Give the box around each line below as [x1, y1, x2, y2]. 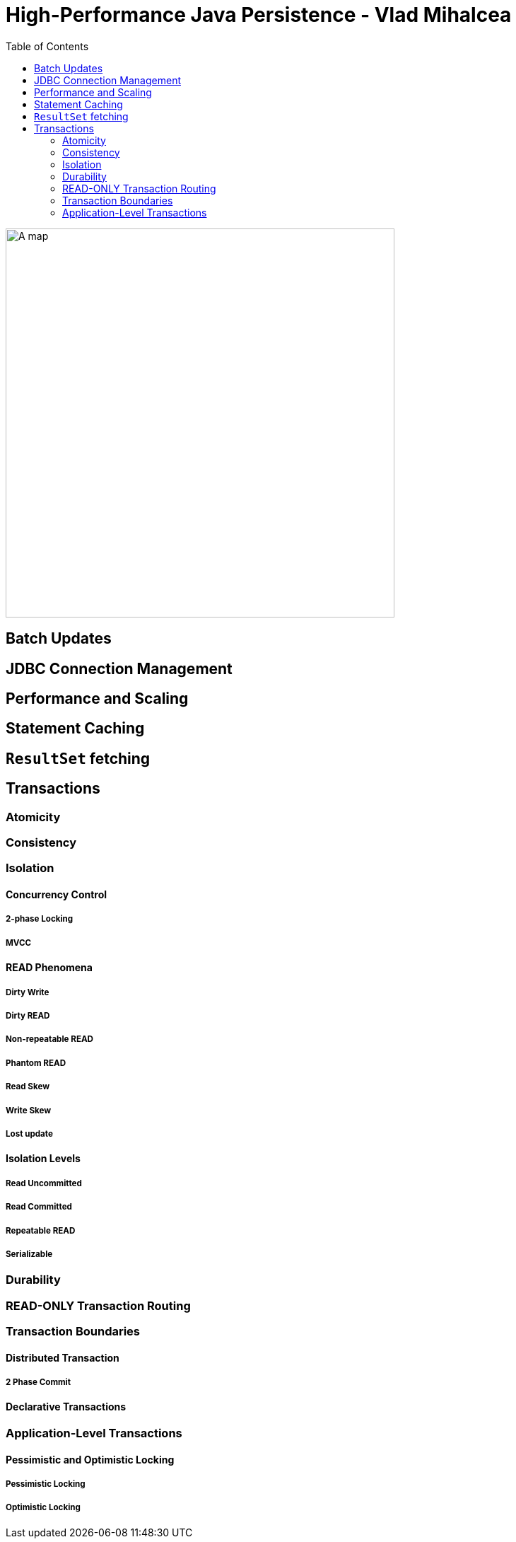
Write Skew [6, 1105, 52, 1115]
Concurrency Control [6, 888, 107, 901]
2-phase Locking [6, 914, 74, 924]
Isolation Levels [6, 1152, 81, 1165]
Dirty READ [6, 1011, 50, 1021]
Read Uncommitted [6, 1178, 82, 1188]
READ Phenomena [6, 961, 93, 974]
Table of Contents [6, 40, 89, 52]
